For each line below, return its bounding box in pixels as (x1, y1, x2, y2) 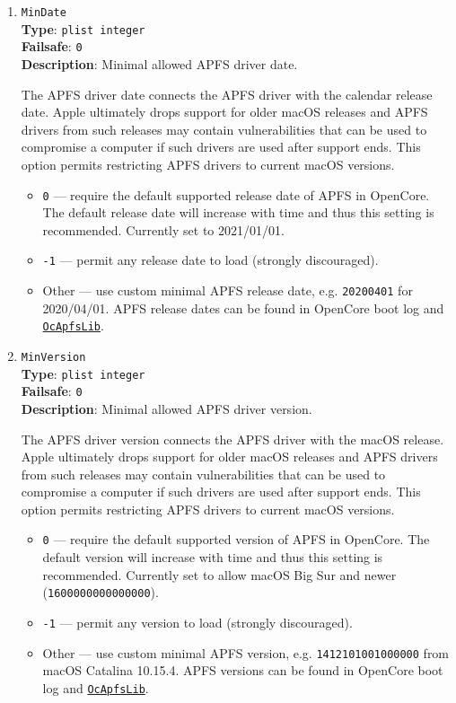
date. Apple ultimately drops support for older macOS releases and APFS (21, 102, 428, 121)
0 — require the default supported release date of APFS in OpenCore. (42, 185, 430, 204)
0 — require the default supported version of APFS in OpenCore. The (42, 530, 430, 549)
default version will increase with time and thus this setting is (42, 548, 383, 567)
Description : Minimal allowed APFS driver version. (21, 399, 312, 417)
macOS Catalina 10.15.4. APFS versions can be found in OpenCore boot (42, 661, 443, 680)
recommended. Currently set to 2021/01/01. (42, 220, 285, 239)
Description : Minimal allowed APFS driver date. (21, 54, 298, 73)
